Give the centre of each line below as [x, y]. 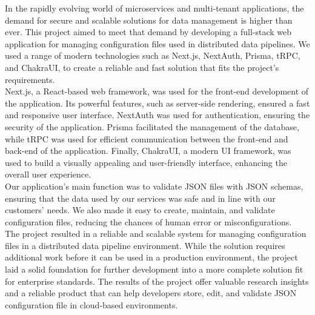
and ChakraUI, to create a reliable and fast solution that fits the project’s [142, 67]
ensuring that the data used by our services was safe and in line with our [140, 198]
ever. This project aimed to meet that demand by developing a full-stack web [148, 32]
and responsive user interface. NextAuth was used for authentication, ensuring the [157, 115]
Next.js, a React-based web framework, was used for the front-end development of [157, 91]
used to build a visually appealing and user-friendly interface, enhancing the [146, 162]
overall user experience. [48, 174]
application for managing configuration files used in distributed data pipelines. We [157, 43]
